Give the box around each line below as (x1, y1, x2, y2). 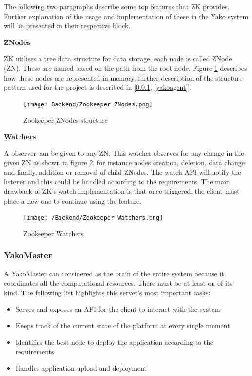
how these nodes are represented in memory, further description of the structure (4, 72, 243, 83)
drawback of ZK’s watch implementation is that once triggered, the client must (4, 186, 240, 196)
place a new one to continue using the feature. (4, 195, 142, 206)
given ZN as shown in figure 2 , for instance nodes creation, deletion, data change (4, 157, 245, 167)
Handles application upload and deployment (15, 362, 147, 373)
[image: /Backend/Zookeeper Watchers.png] (23, 214, 163, 222)
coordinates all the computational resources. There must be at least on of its (4, 278, 233, 288)
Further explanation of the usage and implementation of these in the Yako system (4, 11, 249, 21)
